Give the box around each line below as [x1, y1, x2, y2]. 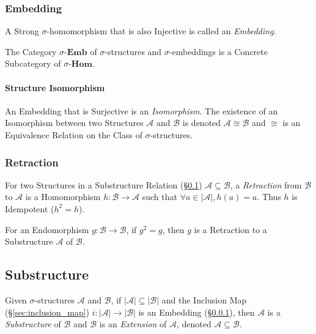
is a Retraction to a [194, 223, 267, 236]
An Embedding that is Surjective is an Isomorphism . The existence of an [5, 104, 278, 117]
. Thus [257, 190, 281, 203]
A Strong [5, 24, 39, 37]
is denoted [182, 116, 221, 129]
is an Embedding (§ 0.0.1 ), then [138, 305, 255, 318]
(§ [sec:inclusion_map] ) [5, 305, 90, 318]
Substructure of [5, 317, 61, 330]
